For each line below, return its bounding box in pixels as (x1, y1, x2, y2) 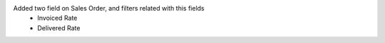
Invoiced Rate (37, 14, 78, 23)
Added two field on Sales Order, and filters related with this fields (13, 4, 205, 12)
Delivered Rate (37, 23, 81, 32)
